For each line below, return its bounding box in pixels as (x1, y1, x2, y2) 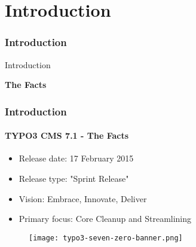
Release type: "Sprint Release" (19, 172, 129, 185)
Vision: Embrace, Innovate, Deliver (19, 192, 147, 205)
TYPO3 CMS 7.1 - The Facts (5, 129, 129, 142)
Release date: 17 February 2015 (19, 152, 134, 164)
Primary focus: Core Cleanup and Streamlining (19, 212, 192, 225)
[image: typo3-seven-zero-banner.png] (29, 233, 183, 242)
